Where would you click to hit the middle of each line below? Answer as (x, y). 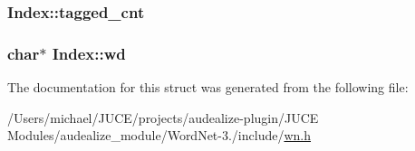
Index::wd (89, 53)
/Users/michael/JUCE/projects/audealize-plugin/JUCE (163, 117)
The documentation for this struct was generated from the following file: (208, 87)
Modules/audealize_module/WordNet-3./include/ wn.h (159, 135)
